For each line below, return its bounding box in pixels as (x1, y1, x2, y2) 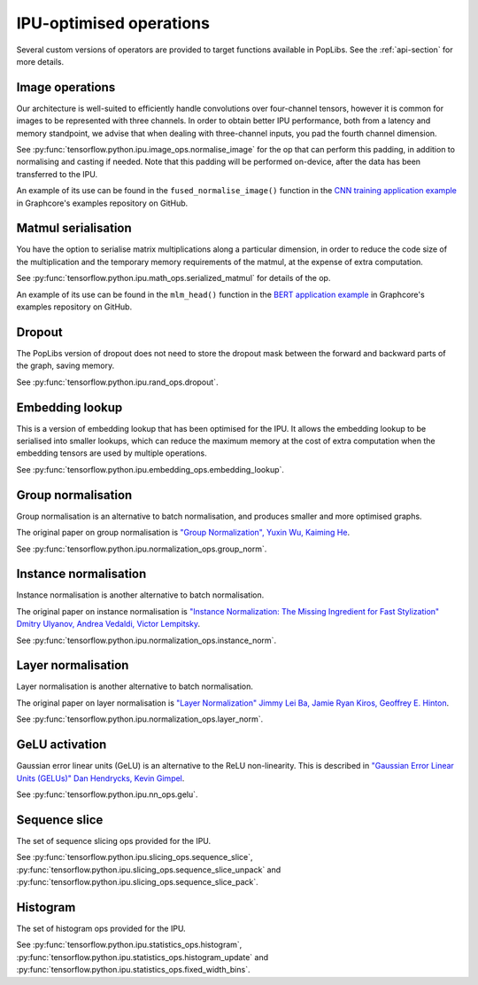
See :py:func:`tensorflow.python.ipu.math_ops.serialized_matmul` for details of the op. (16, 273, 331, 284)
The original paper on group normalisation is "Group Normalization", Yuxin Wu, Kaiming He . (16, 528, 350, 538)
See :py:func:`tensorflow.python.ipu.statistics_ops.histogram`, (16, 940, 243, 950)
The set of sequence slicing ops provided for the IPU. (16, 835, 212, 846)
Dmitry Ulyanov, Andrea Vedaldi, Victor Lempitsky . (16, 619, 201, 629)
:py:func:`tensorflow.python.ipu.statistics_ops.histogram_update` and (16, 951, 269, 962)
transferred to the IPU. (16, 168, 97, 179)
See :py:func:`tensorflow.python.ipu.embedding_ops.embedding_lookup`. (16, 464, 285, 474)
